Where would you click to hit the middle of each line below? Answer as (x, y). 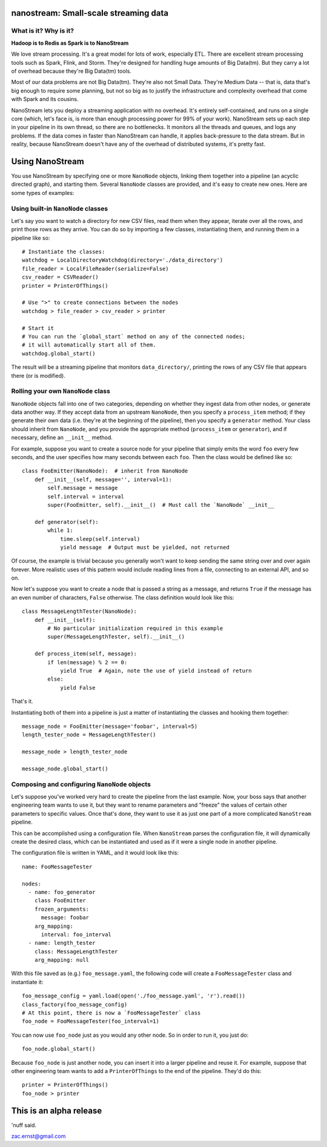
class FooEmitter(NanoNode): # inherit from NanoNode (105, 471)
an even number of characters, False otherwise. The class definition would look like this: (123, 597)
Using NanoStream (48, 161)
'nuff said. (24, 1125)
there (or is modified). (38, 375)
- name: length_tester (62, 943)
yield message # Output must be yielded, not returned (145, 547)
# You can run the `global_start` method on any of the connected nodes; (134, 336)
